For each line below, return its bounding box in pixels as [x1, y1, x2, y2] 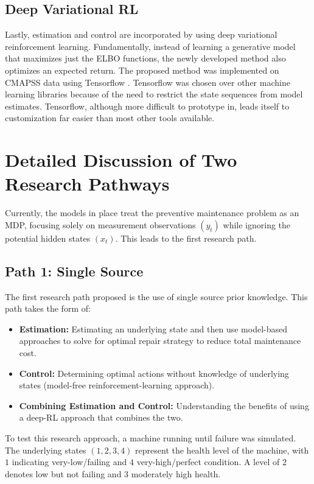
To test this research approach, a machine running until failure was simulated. [5, 432, 296, 444]
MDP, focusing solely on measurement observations [5, 218, 196, 231]
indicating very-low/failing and [12, 455, 127, 468]
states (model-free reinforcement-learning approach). [19, 379, 215, 391]
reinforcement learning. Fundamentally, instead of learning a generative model [5, 40, 296, 52]
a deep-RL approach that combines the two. [19, 411, 183, 424]
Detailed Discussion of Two [5, 147, 237, 172]
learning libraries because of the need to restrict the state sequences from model [5, 88, 303, 100]
